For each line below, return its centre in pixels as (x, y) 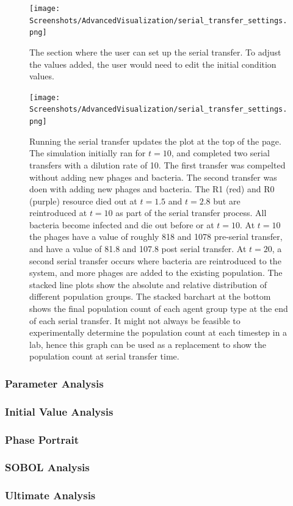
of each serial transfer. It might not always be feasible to (135, 320)
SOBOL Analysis (47, 467)
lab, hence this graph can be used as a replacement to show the (148, 344)
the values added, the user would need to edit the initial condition (153, 64)
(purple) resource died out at (83, 201)
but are (227, 201)
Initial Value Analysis (59, 411)
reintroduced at (58, 213)
